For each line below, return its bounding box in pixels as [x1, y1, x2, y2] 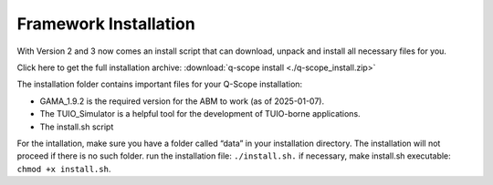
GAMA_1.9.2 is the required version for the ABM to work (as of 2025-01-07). [39, 96, 324, 107]
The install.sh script [39, 121, 114, 132]
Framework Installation [16, 14, 195, 34]
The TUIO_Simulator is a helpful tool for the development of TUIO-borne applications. [39, 108, 361, 119]
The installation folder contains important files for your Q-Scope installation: [16, 78, 303, 90]
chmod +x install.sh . [16, 163, 111, 174]
